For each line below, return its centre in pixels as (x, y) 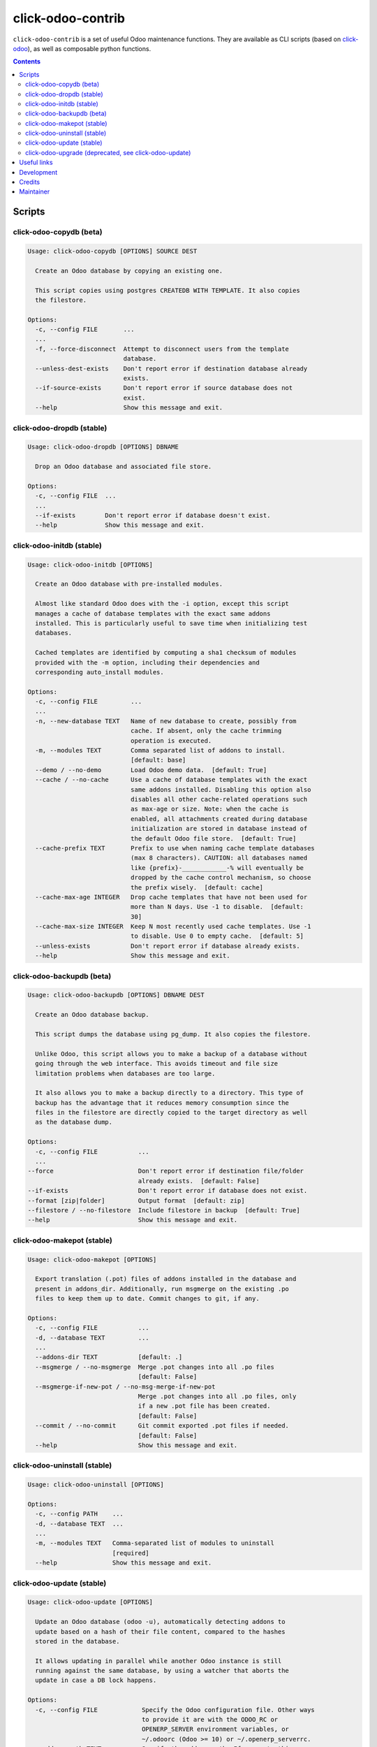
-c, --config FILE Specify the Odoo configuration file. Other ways (175, 1710)
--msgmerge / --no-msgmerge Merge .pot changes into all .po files (155, 1367)
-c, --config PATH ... (79, 1514)
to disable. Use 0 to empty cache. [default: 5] (217, 936)
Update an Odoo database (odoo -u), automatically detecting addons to (160, 1622)
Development (38, 172)
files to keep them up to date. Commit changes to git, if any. (147, 1299)
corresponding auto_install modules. (99, 672)
